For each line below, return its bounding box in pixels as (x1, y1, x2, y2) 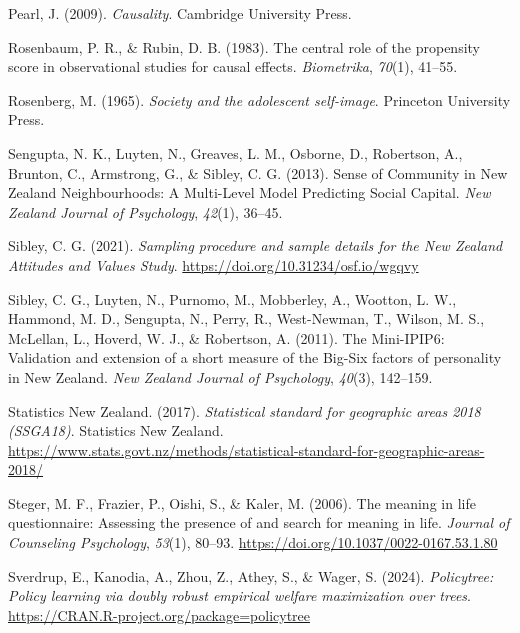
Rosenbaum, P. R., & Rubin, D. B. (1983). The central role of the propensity (8, 36, 481, 57)
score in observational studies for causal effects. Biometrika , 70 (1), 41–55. (8, 56, 458, 77)
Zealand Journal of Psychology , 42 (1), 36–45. (8, 201, 283, 222)
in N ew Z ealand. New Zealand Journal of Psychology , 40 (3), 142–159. (8, 366, 433, 387)
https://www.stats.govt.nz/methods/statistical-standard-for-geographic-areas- (8, 439, 485, 460)
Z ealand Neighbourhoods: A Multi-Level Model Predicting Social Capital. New (8, 182, 491, 203)
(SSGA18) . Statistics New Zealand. (8, 420, 224, 441)
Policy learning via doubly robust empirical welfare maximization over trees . (8, 585, 471, 606)
